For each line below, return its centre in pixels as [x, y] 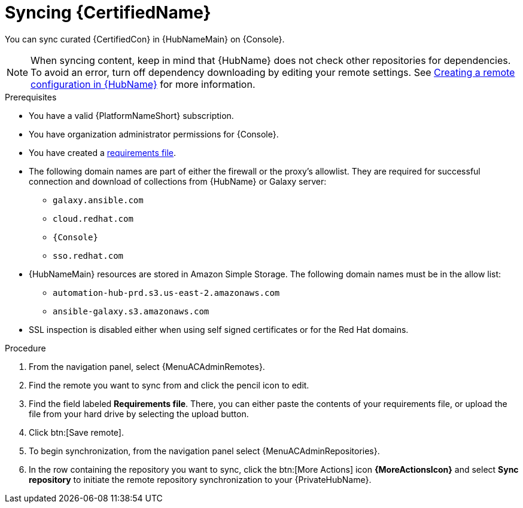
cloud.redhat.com [93, 218]
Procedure [25, 348]
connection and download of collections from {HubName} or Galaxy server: [178, 181]
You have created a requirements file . [103, 152]
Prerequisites [31, 97]
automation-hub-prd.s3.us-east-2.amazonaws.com [166, 293]
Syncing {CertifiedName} [108, 13]
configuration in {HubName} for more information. [143, 84]
